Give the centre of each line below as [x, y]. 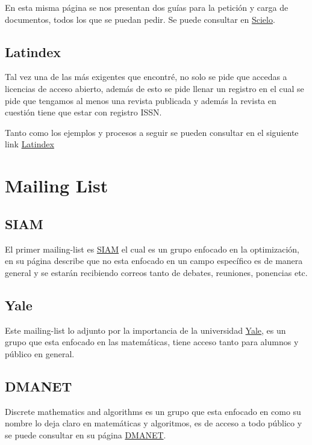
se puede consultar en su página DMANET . [86, 434]
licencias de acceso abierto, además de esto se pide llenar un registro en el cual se [154, 88]
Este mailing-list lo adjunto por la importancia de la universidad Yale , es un [145, 330]
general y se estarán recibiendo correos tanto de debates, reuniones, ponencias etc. [156, 272]
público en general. [40, 353]
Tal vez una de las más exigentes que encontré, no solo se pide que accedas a [146, 77]
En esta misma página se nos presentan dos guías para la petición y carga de [147, 7]
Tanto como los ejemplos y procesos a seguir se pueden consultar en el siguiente [152, 132]
